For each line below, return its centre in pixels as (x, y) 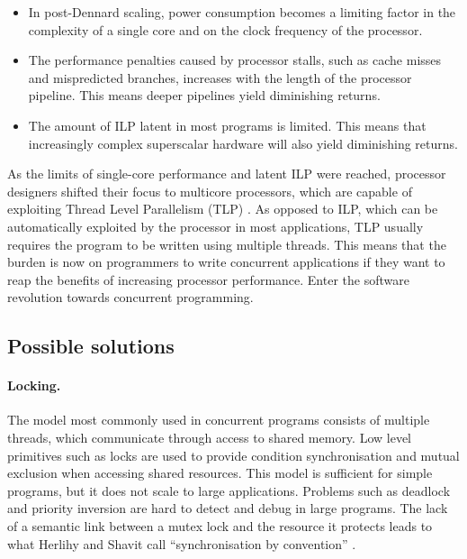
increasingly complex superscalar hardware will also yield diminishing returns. (243, 143)
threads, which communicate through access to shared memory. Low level (209, 438)
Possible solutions (91, 346)
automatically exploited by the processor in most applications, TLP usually (216, 226)
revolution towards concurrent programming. (130, 297)
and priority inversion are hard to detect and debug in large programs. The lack (228, 508)
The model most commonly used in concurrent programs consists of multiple (219, 420)
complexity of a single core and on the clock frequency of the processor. (225, 29)
